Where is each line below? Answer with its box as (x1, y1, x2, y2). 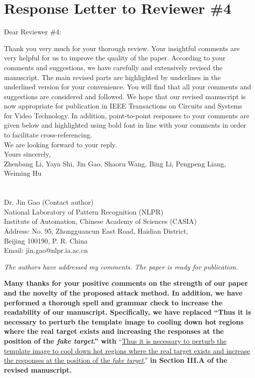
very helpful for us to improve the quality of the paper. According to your (4, 53, 226, 63)
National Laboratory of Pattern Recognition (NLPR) (4, 206, 163, 216)
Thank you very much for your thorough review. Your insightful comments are (4, 43, 240, 53)
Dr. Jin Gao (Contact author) (4, 197, 94, 207)
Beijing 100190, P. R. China (4, 235, 88, 245)
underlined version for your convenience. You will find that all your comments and (4, 81, 251, 92)
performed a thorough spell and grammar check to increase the (4, 297, 223, 307)
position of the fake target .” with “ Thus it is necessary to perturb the (4, 335, 227, 346)
